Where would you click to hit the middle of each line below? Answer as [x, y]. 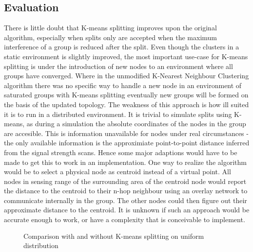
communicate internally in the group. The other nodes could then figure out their [126, 200]
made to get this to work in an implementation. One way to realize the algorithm [125, 162]
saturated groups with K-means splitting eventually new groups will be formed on [126, 95]
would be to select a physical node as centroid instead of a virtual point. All [117, 172]
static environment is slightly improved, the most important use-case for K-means [126, 56]
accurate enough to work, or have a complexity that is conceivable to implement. [125, 219]
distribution [41, 245]
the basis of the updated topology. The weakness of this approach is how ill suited [126, 104]
